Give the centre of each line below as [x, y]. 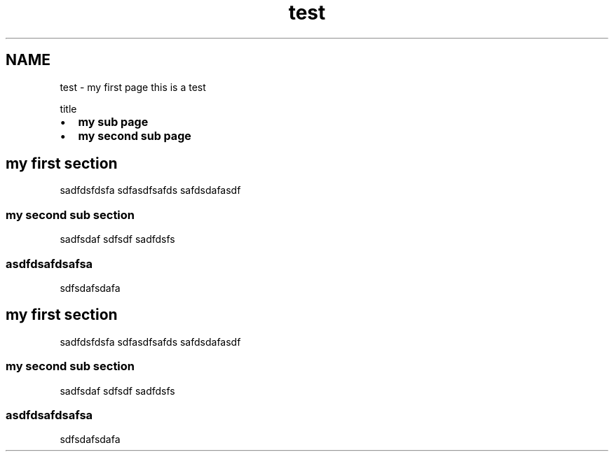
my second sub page [135, 135]
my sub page [113, 121]
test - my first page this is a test [133, 87]
